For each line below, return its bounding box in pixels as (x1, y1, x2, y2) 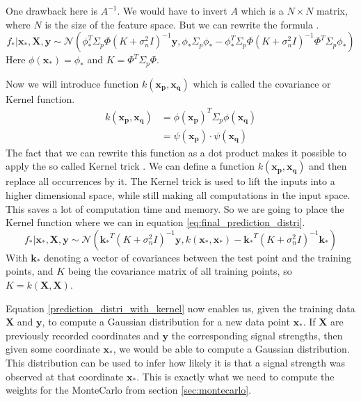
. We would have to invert (117, 3, 227, 17)
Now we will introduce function (6, 76, 139, 90)
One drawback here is (6, 3, 97, 17)
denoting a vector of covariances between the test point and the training (44, 250, 352, 264)
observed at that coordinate (6, 369, 124, 383)
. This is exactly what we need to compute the (136, 369, 335, 383)
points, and (6, 264, 54, 278)
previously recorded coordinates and (6, 328, 159, 342)
